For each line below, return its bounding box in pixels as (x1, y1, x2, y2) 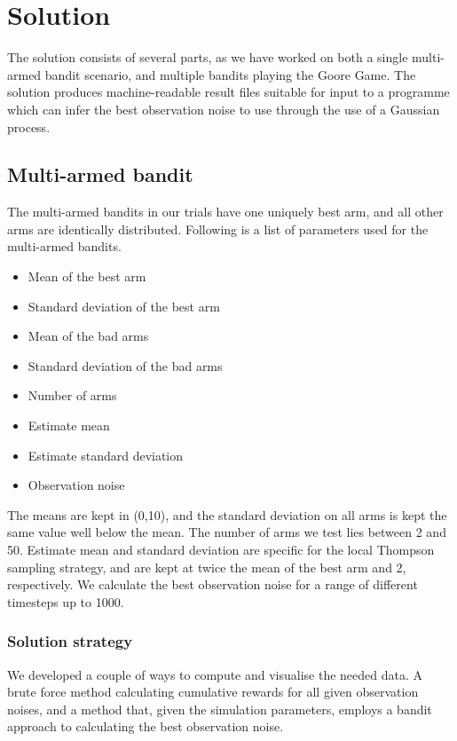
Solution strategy (7, 630, 133, 652)
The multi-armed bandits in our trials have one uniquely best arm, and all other (7, 202, 444, 221)
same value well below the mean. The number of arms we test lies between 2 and (7, 523, 446, 541)
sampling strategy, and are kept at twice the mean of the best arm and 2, (7, 557, 406, 576)
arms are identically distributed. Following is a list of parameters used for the (7, 219, 429, 238)
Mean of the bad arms (28, 327, 149, 345)
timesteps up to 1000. (7, 592, 124, 611)
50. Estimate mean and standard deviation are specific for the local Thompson (7, 540, 435, 559)
